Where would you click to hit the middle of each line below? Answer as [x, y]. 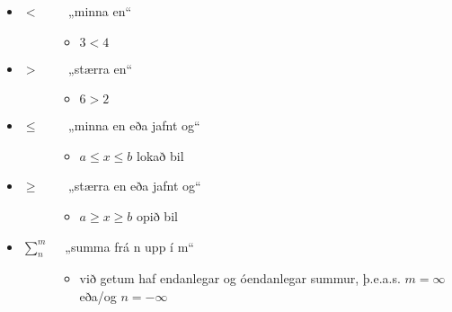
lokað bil [160, 155]
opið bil [157, 215]
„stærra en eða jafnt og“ [135, 186]
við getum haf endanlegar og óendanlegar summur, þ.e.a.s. [240, 278]
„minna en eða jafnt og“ [134, 125]
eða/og [98, 295]
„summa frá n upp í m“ [129, 246]
